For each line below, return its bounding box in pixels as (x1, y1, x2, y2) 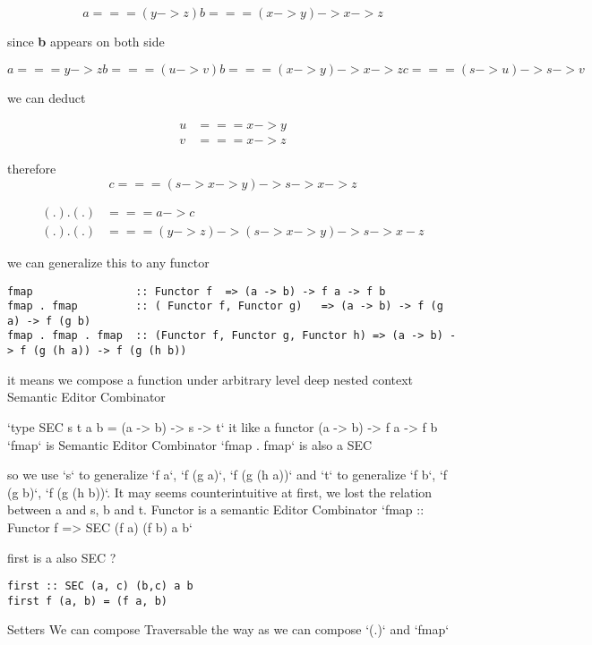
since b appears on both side (7, 32, 165, 50)
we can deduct (7, 88, 86, 106)
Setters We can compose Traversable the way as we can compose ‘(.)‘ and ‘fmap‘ (7, 620, 450, 639)
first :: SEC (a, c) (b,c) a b (7, 580, 193, 593)
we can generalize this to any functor (7, 252, 210, 271)
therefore (7, 159, 56, 178)
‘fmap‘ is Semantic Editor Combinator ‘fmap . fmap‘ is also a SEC (7, 435, 373, 454)
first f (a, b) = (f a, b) (7, 594, 167, 607)
